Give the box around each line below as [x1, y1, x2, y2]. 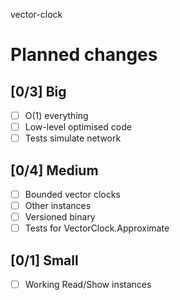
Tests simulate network [24, 132, 122, 144]
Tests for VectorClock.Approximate [24, 222, 170, 234]
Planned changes [10, 44, 158, 66]
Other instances [24, 200, 92, 212]
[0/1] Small [10, 252, 79, 269]
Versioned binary [24, 211, 96, 223]
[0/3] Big [10, 83, 67, 100]
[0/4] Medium [10, 162, 99, 179]
